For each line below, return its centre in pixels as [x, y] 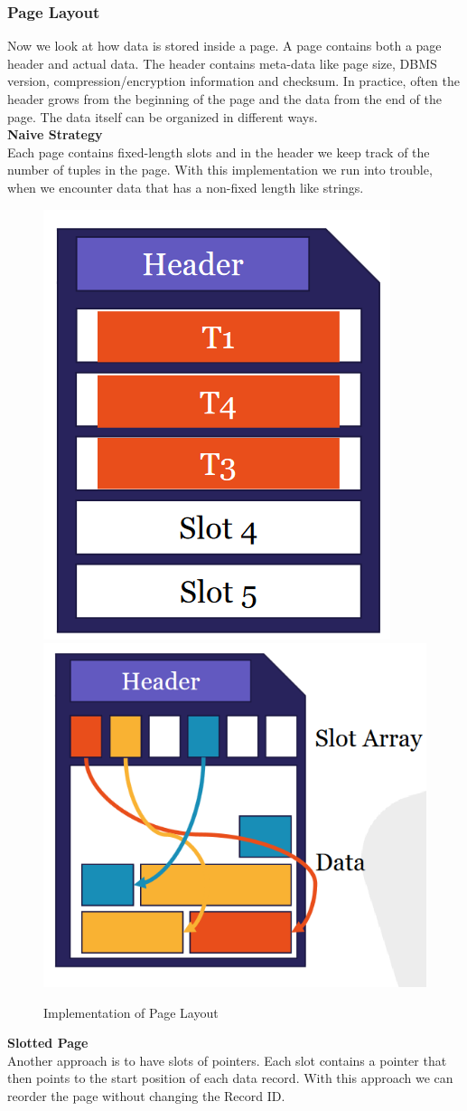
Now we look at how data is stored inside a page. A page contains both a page [224, 46]
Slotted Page [48, 1043]
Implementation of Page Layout [131, 1012]
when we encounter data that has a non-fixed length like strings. [186, 187]
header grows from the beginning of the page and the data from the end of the [224, 99]
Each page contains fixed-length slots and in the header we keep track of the [219, 152]
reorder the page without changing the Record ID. [146, 1095]
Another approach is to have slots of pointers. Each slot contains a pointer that [227, 1060]
